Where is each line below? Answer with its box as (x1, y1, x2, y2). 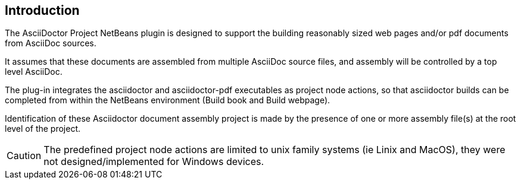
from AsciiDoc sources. (5, 38, 96, 49)
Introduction (5, 3, 80, 18)
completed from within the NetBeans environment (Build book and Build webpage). (5, 95, 330, 106)
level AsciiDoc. (5, 66, 63, 77)
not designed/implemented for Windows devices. (43, 156, 264, 168)
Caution (7, 150, 42, 162)
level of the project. (5, 123, 81, 134)
